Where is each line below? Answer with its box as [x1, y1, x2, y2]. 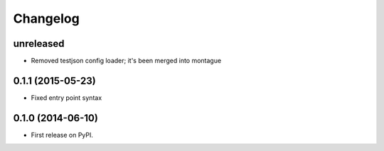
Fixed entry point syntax [31, 93, 102, 102]
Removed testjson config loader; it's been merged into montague [31, 57, 222, 65]
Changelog [13, 11, 80, 26]
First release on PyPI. [31, 130, 94, 139]
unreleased [13, 38, 65, 50]
